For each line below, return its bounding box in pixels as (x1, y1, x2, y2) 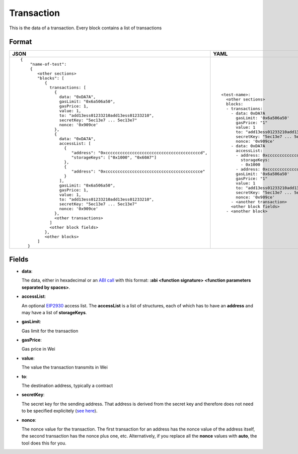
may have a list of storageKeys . (21, 309, 87, 315)
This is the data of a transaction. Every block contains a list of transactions (9, 25, 162, 31)
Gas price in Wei (21, 346, 56, 352)
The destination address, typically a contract (21, 383, 113, 389)
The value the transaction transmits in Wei (21, 364, 108, 370)
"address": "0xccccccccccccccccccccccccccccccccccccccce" (71, 169, 206, 174)
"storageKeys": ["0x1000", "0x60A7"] (71, 155, 157, 160)
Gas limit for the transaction (21, 328, 78, 334)
